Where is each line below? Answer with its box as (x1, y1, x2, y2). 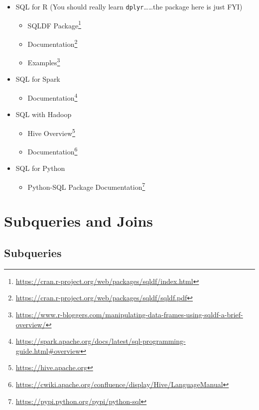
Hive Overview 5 (27, 126, 75, 138)
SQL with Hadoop (15, 109, 72, 120)
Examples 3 (27, 56, 60, 67)
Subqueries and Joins (4, 211, 153, 231)
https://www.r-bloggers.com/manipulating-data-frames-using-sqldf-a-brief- (15, 309, 243, 319)
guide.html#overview (15, 345, 81, 356)
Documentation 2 (27, 37, 78, 49)
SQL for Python (15, 163, 65, 173)
